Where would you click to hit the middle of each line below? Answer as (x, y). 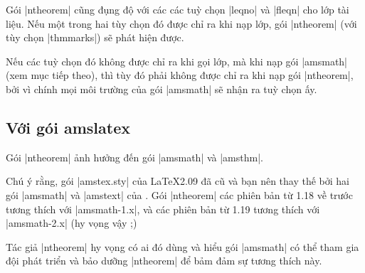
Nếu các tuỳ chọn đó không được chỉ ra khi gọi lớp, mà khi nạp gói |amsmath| (177, 61)
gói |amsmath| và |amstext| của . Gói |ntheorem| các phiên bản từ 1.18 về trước (179, 194)
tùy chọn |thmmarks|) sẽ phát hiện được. (95, 37)
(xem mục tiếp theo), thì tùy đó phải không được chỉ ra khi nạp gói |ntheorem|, (180, 75)
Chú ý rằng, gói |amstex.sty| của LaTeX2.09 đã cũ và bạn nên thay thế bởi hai (178, 181)
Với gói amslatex (68, 127)
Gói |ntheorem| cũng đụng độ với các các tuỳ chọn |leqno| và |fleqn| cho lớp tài (178, 9)
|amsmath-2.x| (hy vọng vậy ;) (72, 223)
